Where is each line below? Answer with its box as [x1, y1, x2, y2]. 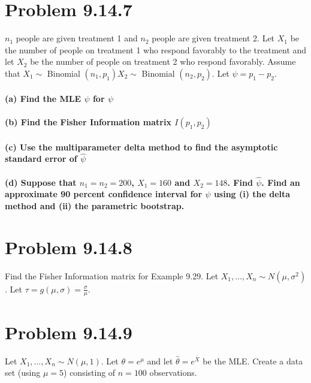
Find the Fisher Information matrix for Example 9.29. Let [5, 269, 219, 282]
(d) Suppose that [5, 176, 77, 188]
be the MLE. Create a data [203, 354, 303, 367]
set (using [5, 366, 41, 379]
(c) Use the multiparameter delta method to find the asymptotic [5, 140, 278, 153]
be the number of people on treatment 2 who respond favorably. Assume [30, 55, 296, 68]
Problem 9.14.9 [5, 319, 132, 344]
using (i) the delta [213, 188, 291, 200]
